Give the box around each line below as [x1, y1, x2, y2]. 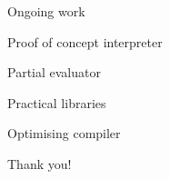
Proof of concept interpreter [7, 32, 163, 51]
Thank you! [7, 154, 72, 173]
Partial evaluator [7, 63, 101, 82]
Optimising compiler [7, 124, 121, 143]
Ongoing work [7, 2, 85, 20]
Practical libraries [7, 93, 106, 112]
